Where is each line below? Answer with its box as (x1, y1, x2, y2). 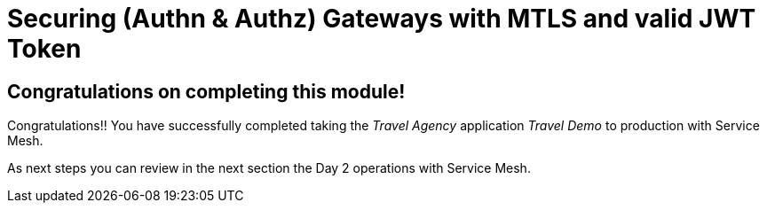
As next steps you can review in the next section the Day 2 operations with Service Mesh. (7, 160, 531, 176)
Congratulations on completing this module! (7, 80, 406, 103)
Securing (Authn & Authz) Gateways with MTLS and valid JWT (7, 4, 756, 34)
